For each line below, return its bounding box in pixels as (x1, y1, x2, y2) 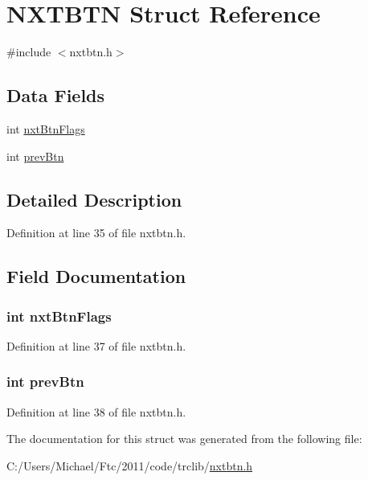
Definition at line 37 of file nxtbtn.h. (6, 337, 186, 354)
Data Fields (6, 83, 105, 108)
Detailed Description (6, 187, 182, 211)
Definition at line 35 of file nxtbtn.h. (6, 224, 186, 241)
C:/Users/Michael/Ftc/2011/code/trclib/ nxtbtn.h (6, 457, 253, 474)
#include (6, 43, 51, 60)
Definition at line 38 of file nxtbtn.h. (6, 403, 186, 420)
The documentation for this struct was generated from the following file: (6, 430, 362, 447)
